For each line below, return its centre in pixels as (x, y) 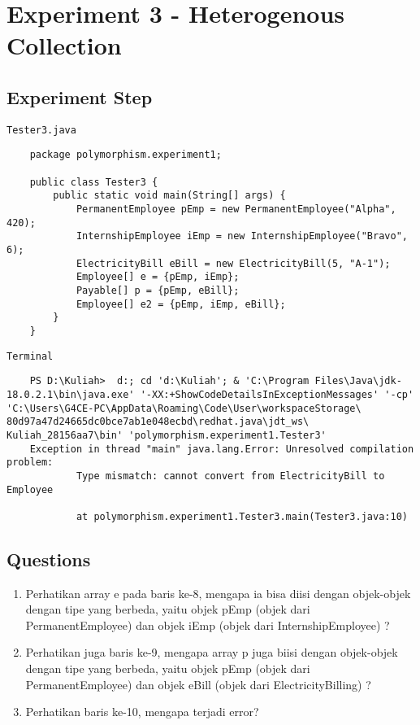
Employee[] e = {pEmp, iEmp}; (158, 277)
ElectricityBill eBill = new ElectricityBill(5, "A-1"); (233, 263)
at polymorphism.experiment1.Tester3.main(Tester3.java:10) (242, 516)
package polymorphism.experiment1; (126, 155)
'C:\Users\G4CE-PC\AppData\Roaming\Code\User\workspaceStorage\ (184, 408)
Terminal (30, 356)
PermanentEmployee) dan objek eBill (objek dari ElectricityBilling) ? (198, 684)
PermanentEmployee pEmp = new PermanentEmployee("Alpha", (236, 210)
